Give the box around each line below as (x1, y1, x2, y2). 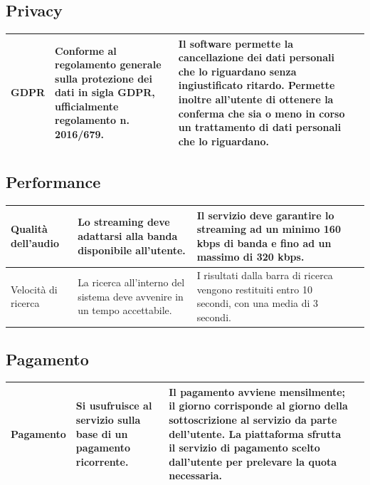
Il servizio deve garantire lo (196, 207, 334, 222)
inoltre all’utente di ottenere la (178, 92, 334, 107)
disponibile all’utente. (78, 242, 186, 257)
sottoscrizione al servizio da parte (169, 412, 337, 427)
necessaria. (169, 468, 223, 483)
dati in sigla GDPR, (55, 85, 155, 100)
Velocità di (11, 281, 58, 296)
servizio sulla (75, 412, 141, 427)
